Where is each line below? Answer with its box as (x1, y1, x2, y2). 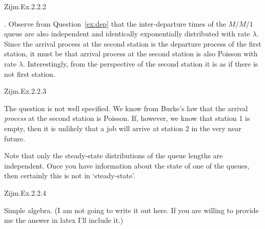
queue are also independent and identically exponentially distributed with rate (4, 28, 250, 39)
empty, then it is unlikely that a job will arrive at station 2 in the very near (4, 122, 242, 133)
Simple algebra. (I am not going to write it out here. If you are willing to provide (4, 204, 259, 215)
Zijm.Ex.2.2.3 (4, 86, 46, 96)
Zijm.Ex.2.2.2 (4, 1, 46, 11)
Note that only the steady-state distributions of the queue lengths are (4, 150, 223, 161)
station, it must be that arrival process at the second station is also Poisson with (4, 48, 258, 59)
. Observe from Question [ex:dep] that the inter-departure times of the (4, 18, 226, 29)
